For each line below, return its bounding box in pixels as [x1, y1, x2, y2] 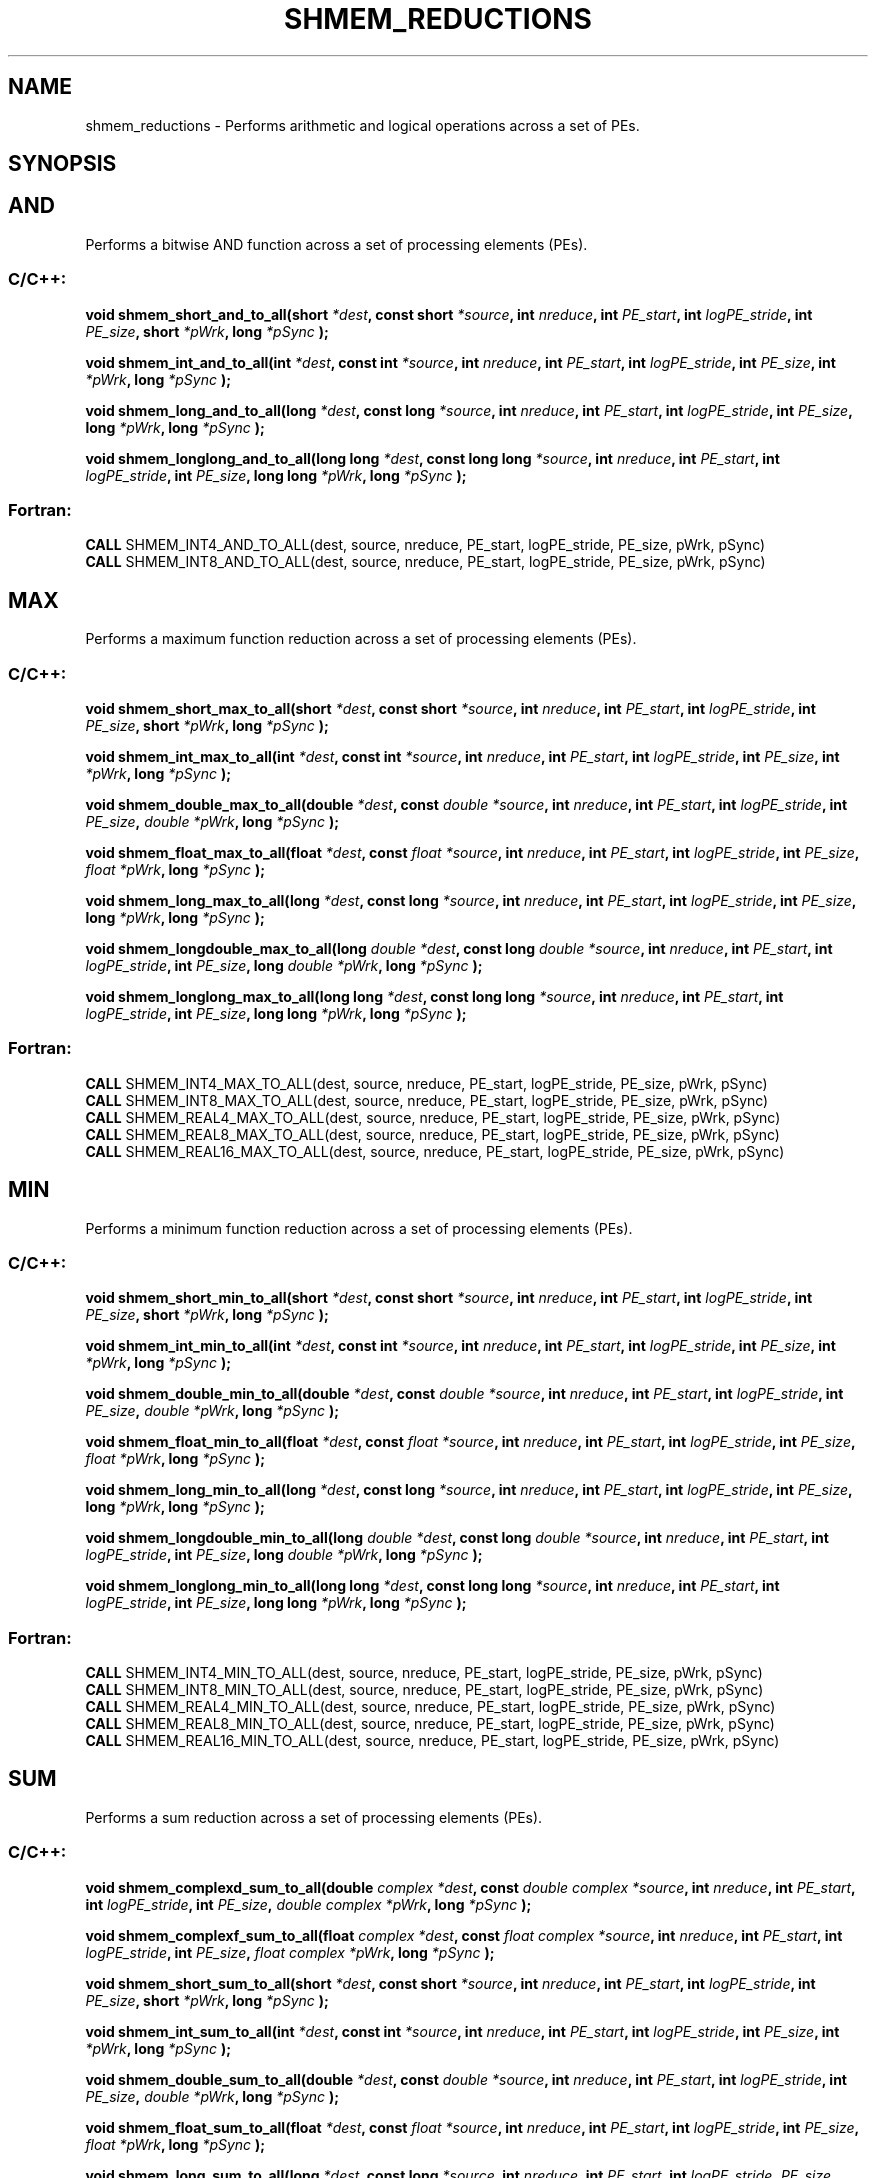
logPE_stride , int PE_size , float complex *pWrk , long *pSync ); [85, 1943, 495, 1961]
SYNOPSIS [8, 151, 117, 177]
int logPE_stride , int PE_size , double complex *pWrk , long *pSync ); [85, 1895, 532, 1913]
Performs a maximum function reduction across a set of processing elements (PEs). [85, 630, 637, 648]
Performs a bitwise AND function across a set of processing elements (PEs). [85, 235, 588, 253]
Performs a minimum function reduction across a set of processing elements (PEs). [85, 1219, 633, 1237]
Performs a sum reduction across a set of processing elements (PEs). [85, 1808, 543, 1826]
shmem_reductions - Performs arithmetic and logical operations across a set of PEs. [85, 116, 640, 134]
